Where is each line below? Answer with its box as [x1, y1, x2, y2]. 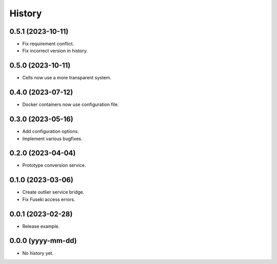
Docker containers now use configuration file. [22, 101, 119, 107]
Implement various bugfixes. [22, 136, 83, 142]
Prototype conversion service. [22, 162, 86, 168]
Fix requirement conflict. [22, 41, 74, 47]
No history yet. [22, 250, 54, 256]
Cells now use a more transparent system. [22, 75, 112, 81]
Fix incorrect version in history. [22, 48, 88, 54]
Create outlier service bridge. [22, 189, 85, 195]
